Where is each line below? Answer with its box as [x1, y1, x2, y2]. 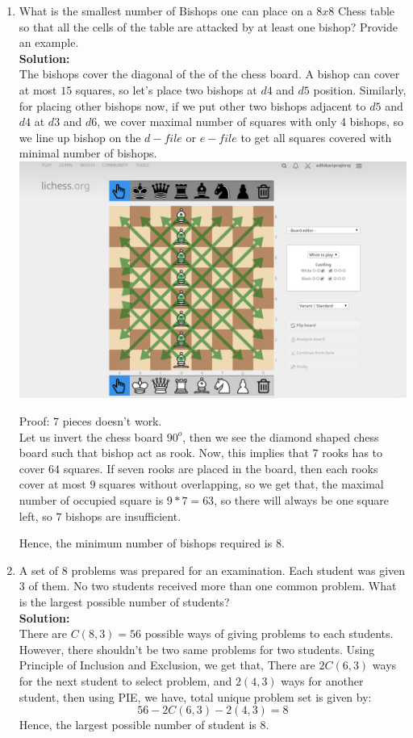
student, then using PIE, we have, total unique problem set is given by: [19, 688, 372, 705]
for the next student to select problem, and [19, 672, 232, 689]
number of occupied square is [19, 492, 164, 509]
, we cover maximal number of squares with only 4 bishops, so [97, 113, 403, 130]
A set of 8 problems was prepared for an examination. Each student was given [19, 561, 406, 578]
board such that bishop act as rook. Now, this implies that [19, 444, 309, 461]
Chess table [337, 2, 395, 19]
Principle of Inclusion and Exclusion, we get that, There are [19, 656, 315, 673]
